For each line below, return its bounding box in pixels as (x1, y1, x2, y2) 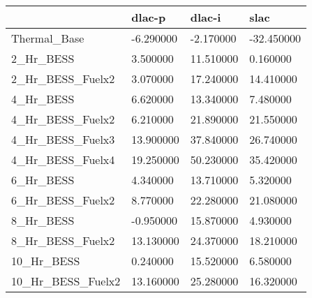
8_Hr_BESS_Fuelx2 (11, 232, 115, 248)
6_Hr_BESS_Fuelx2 (11, 192, 115, 208)
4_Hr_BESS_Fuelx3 (11, 131, 115, 147)
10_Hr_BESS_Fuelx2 (11, 273, 121, 289)
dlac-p (131, 9, 166, 25)
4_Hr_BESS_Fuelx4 (11, 151, 115, 167)
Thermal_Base (11, 30, 84, 46)
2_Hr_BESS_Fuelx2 (11, 70, 115, 87)
